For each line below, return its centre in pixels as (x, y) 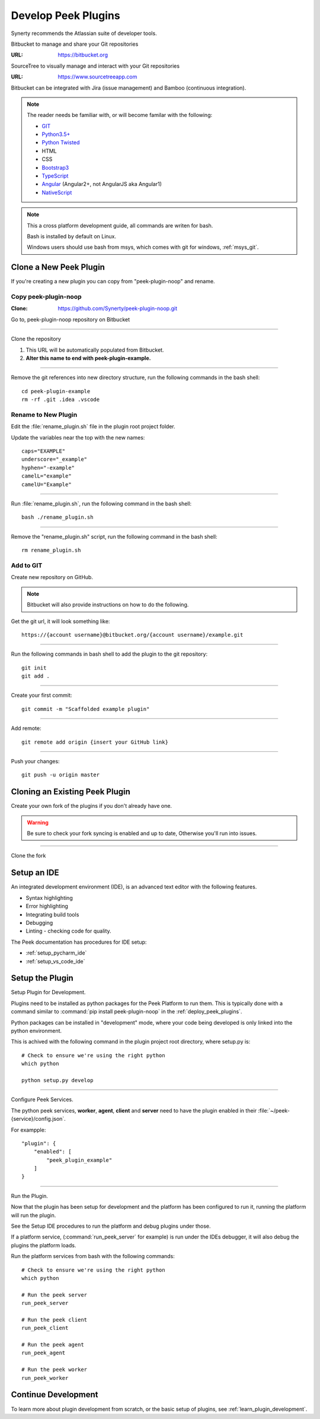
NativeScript (57, 192)
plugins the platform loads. (44, 1245)
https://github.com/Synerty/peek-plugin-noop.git (118, 308)
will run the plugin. (33, 1215)
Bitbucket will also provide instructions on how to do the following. (108, 605)
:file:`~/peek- (274, 1110)
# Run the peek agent (53, 1345)
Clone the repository (36, 339)
